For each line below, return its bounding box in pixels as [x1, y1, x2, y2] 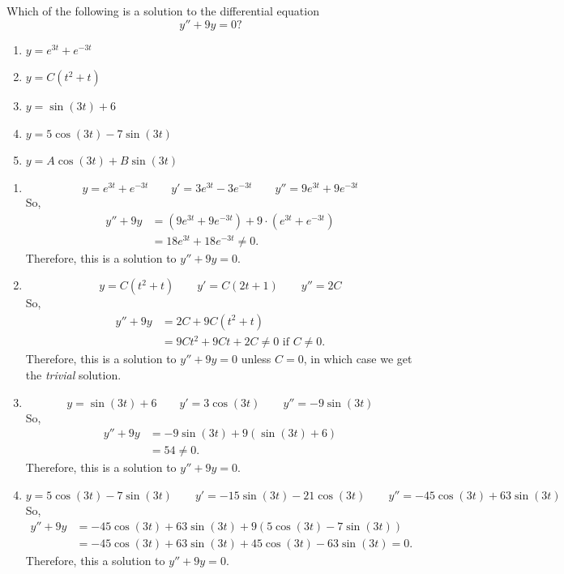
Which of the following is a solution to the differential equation [6, 2, 319, 19]
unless [241, 350, 271, 367]
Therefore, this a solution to [25, 551, 165, 568]
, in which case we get [303, 350, 412, 367]
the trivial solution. [25, 366, 122, 383]
